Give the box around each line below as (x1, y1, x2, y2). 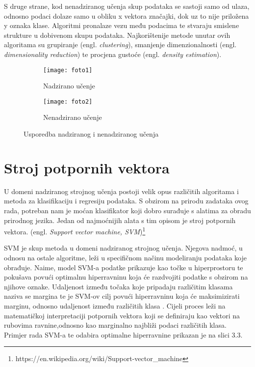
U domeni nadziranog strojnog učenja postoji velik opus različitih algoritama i (4, 186, 239, 196)
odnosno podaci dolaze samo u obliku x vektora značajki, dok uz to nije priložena (4, 10, 249, 21)
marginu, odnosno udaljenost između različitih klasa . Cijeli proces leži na (4, 300, 226, 311)
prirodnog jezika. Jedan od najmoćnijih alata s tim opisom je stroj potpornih (4, 215, 236, 225)
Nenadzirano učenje (43, 112, 102, 122)
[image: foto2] (43, 98, 93, 105)
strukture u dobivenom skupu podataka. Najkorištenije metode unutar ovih (4, 29, 230, 40)
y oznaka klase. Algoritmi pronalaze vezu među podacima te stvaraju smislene (4, 20, 239, 30)
